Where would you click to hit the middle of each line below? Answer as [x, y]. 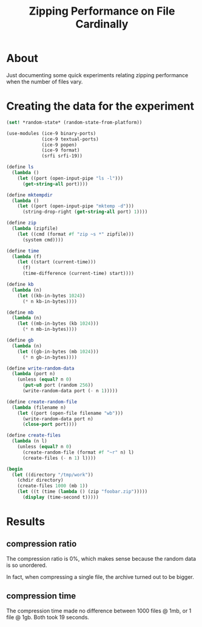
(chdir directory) [40, 480]
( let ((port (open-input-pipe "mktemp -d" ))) [76, 206]
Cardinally [102, 24]
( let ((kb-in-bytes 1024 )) [51, 296]
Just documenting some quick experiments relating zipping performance [97, 75]
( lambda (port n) [34, 374]
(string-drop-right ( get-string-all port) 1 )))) [85, 212]
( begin [15, 469]
